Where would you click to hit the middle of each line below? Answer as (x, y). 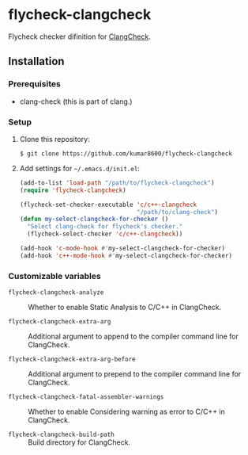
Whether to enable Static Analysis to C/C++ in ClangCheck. (125, 308)
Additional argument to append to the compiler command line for (133, 336)
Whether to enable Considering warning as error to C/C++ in (126, 412)
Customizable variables (54, 276)
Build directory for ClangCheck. (79, 442)
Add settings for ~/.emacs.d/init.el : (80, 168)
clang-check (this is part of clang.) (76, 101)
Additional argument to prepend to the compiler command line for (135, 374)
